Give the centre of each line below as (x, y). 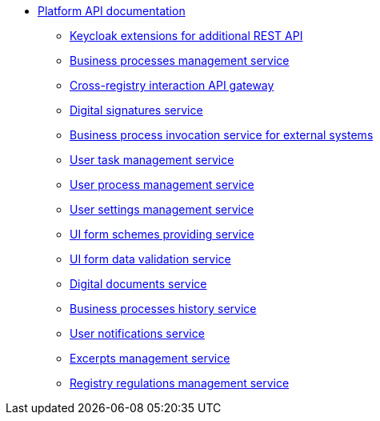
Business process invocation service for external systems (222, 135)
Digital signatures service (136, 110)
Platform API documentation (112, 11)
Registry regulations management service (180, 383)
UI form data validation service (150, 259)
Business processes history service (163, 309)
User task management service (152, 160)
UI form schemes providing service (162, 234)
